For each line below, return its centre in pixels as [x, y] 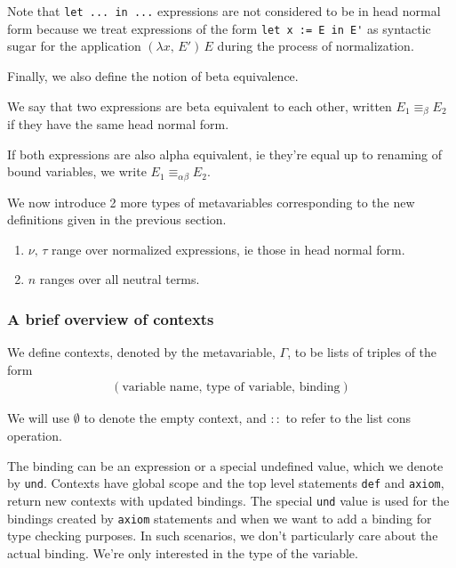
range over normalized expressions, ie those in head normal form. [228, 249]
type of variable [249, 388]
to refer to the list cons [348, 418]
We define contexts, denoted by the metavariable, [141, 352]
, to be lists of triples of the [362, 352]
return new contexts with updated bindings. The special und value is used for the [228, 500]
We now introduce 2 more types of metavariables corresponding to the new [211, 202]
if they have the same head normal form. [118, 123]
